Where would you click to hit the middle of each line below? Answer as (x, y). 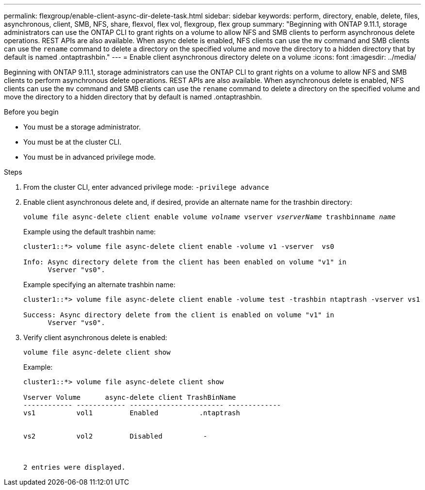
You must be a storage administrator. (82, 127)
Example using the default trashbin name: (90, 232)
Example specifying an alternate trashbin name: (99, 285)
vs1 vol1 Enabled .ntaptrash (132, 413)
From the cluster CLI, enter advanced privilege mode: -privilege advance (146, 187)
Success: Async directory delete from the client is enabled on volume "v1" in (179, 315)
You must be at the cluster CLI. (73, 142)
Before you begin (31, 112)
